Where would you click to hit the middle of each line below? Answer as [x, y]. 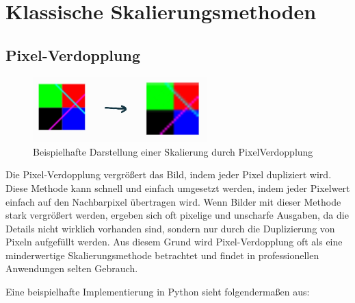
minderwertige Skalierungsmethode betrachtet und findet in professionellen [162, 255]
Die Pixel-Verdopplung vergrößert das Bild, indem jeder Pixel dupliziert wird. [169, 174]
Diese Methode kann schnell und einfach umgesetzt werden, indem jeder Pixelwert [178, 187]
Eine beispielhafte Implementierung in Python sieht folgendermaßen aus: [158, 292]
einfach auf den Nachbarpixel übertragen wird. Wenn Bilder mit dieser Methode [173, 201]
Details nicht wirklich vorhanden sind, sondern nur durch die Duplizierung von [170, 228]
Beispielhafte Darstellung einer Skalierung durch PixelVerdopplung [173, 151]
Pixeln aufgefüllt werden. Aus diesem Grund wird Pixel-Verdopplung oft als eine [174, 242]
